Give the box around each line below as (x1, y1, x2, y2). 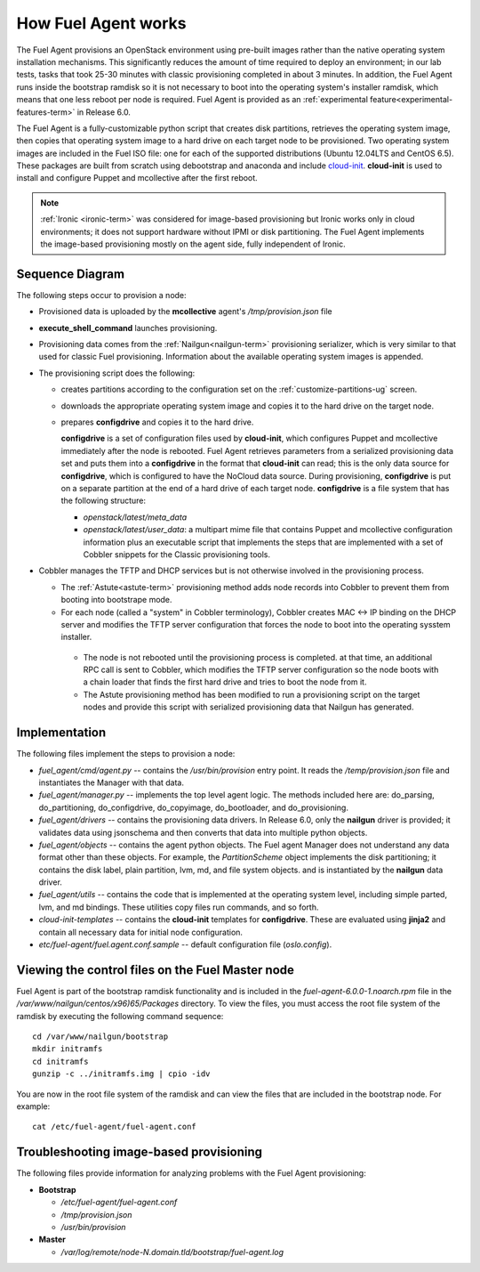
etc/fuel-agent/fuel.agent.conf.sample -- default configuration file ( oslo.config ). (38, 939, 332, 950)
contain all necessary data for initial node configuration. (38, 927, 244, 937)
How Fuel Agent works (16, 13, 187, 33)
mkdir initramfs (32, 1044, 103, 1054)
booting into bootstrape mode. (60, 595, 172, 605)
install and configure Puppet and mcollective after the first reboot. (16, 173, 258, 183)
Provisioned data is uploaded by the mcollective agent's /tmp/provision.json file (38, 306, 332, 317)
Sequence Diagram (16, 266, 124, 281)
